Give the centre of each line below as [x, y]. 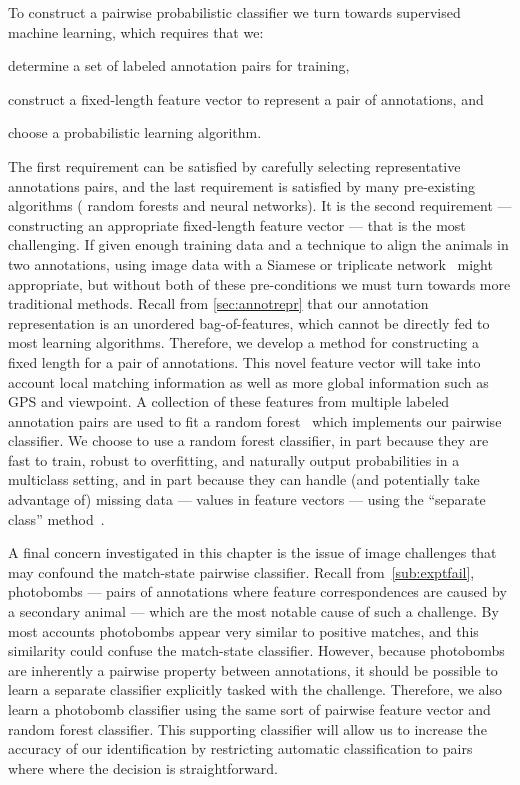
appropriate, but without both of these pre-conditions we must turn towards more [259, 283]
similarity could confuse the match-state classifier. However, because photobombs [256, 650]
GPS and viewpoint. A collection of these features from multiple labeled [229, 401]
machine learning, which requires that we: [136, 31]
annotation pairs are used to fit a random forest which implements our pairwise [255, 420]
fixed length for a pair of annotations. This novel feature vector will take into [244, 361]
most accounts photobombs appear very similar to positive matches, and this [243, 630]
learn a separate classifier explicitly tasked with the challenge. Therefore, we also [255, 689]
